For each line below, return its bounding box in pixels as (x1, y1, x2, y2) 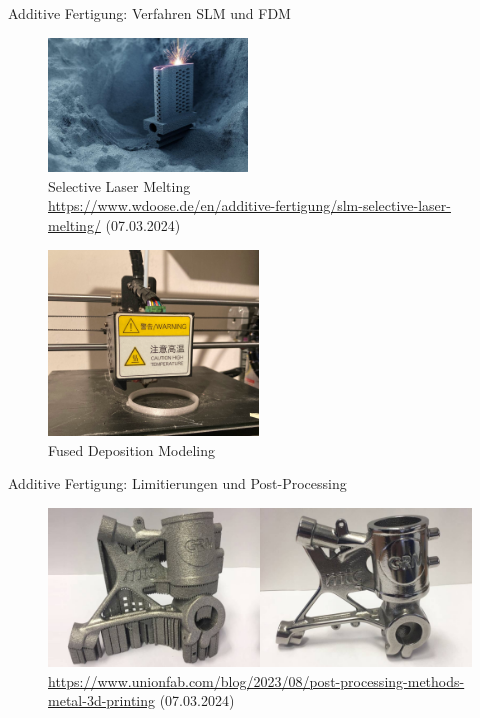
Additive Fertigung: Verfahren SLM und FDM (8, 3, 291, 23)
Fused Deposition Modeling (48, 439, 216, 460)
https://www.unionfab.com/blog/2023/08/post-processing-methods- (48, 670, 465, 691)
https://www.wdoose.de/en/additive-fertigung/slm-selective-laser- (48, 195, 451, 216)
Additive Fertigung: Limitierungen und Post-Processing (8, 473, 347, 494)
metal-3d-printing (48, 690, 156, 711)
